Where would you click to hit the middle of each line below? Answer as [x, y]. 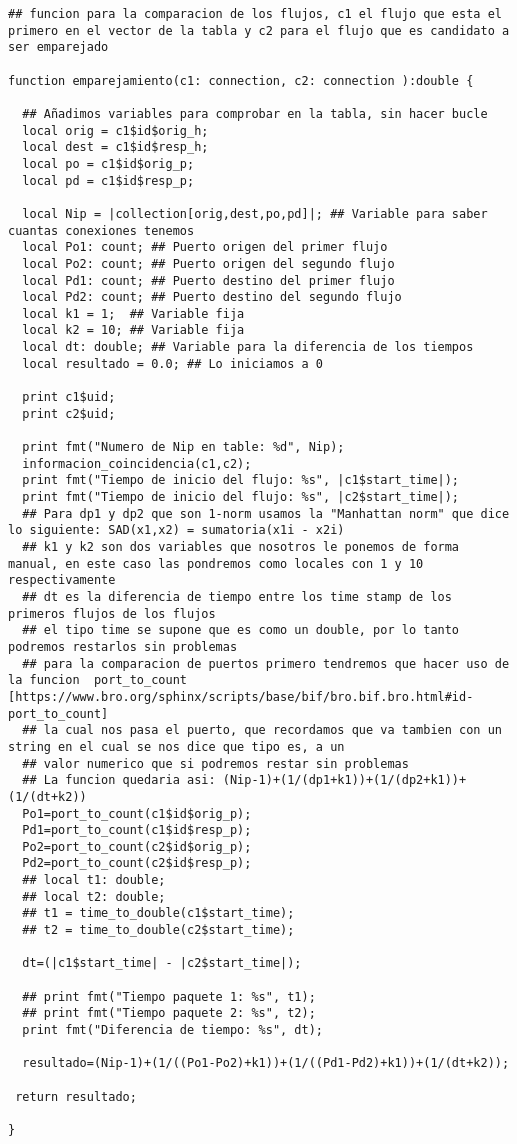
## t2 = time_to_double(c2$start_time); [158, 930]
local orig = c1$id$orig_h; [115, 130]
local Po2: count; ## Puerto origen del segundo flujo [208, 263]
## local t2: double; [94, 896]
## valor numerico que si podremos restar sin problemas [215, 763]
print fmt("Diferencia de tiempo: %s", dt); [172, 1030]
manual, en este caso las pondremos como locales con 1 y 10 [216, 563]
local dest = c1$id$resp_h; [115, 147]
